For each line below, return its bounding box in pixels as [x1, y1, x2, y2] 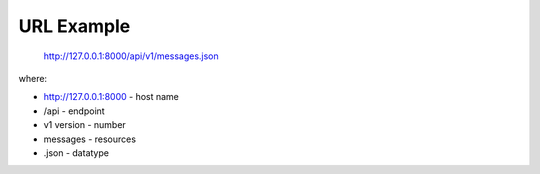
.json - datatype [43, 146, 110, 159]
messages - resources [43, 133, 137, 145]
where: [18, 72, 48, 84]
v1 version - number [43, 119, 127, 131]
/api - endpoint [43, 105, 105, 117]
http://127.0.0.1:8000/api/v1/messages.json [43, 50, 219, 62]
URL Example [18, 15, 131, 37]
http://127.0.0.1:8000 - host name [43, 91, 180, 103]
